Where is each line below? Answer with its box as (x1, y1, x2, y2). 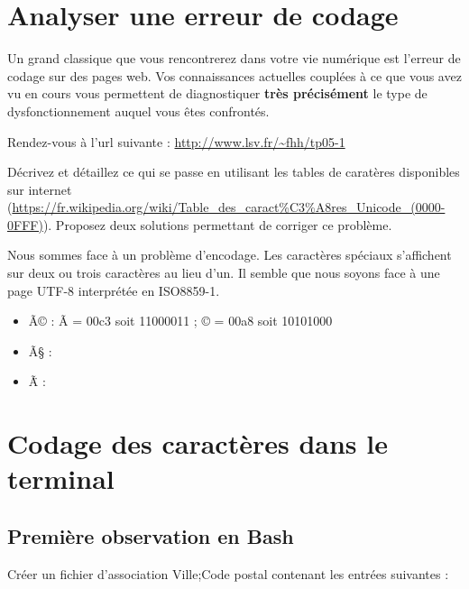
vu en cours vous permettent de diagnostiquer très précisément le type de (7, 84, 428, 103)
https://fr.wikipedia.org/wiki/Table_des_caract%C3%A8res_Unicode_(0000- (12, 198, 446, 216)
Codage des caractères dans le (7, 425, 388, 462)
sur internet (7, 179, 72, 198)
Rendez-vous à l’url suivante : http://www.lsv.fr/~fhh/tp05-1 (7, 132, 345, 151)
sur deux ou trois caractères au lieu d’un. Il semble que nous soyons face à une (7, 263, 440, 282)
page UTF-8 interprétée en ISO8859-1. (7, 281, 220, 299)
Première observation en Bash (7, 521, 294, 549)
